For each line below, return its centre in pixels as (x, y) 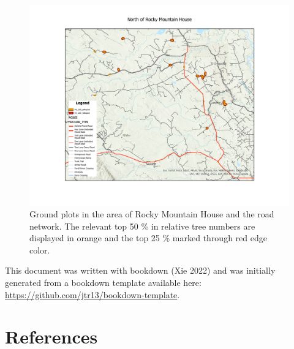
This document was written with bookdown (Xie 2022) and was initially (140, 270)
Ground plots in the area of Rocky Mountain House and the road (152, 214)
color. (40, 250)
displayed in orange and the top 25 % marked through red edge (148, 238)
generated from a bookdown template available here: (103, 283)
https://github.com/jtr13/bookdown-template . (92, 294)
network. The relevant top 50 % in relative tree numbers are (142, 226)
